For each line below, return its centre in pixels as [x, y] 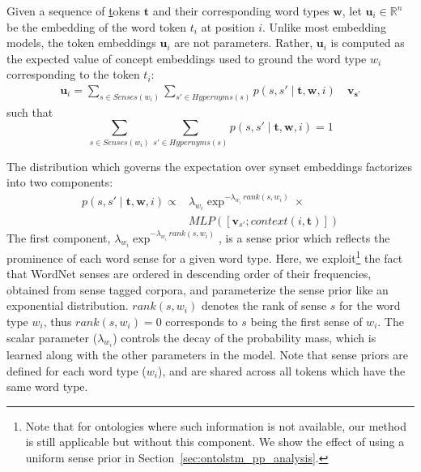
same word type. [47, 386]
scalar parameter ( [52, 337]
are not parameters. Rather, [244, 43]
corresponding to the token [73, 74]
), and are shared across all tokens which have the [281, 370]
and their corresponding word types [241, 11]
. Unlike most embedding [324, 26]
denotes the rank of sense [264, 305]
